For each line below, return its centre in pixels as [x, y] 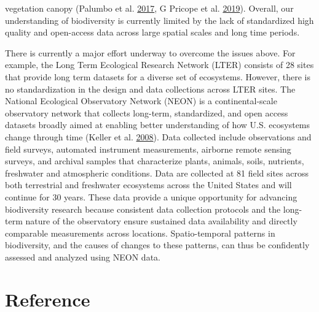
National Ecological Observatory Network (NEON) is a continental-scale [141, 101]
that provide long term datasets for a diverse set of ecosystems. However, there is [158, 76]
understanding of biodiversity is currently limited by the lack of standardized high [159, 20]
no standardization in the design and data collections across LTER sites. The [150, 89]
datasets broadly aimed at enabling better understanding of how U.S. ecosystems [158, 125]
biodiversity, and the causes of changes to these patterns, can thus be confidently [157, 245]
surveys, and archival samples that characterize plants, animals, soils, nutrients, [155, 161]
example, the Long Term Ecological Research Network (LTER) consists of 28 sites [159, 65]
